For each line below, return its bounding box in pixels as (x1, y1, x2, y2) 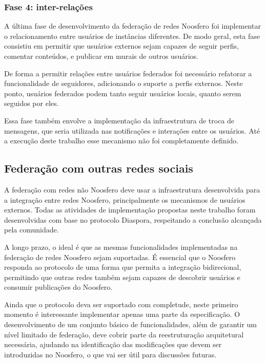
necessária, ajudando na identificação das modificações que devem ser (4, 339, 222, 350)
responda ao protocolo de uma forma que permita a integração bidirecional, (4, 262, 241, 272)
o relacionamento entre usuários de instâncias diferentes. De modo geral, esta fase (4, 30, 260, 41)
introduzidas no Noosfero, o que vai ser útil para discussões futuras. (4, 349, 217, 359)
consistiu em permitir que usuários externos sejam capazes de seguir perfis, (4, 40, 239, 51)
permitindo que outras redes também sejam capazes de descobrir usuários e (4, 271, 240, 282)
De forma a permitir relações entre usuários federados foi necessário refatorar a (4, 68, 252, 78)
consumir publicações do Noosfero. (4, 282, 113, 292)
